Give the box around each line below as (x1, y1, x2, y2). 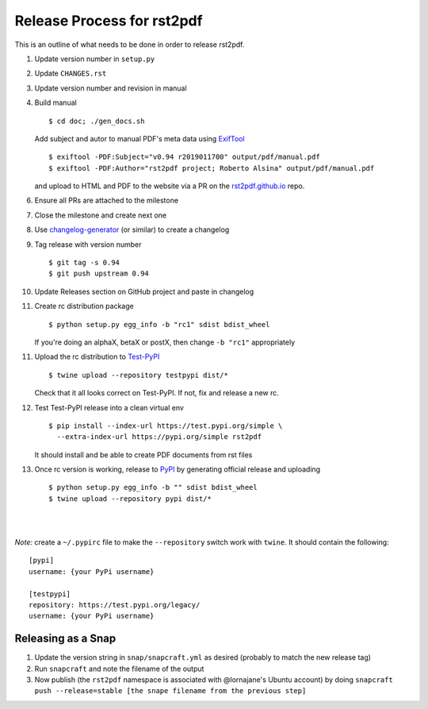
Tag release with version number (34, 239, 142, 249)
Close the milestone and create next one (34, 210, 167, 220)
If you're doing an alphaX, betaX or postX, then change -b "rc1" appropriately (34, 337, 296, 347)
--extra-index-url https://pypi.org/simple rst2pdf (56, 433, 262, 441)
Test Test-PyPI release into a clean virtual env (34, 403, 184, 412)
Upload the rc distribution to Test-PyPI (34, 352, 160, 361)
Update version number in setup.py (34, 54, 155, 64)
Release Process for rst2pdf (14, 12, 203, 29)
